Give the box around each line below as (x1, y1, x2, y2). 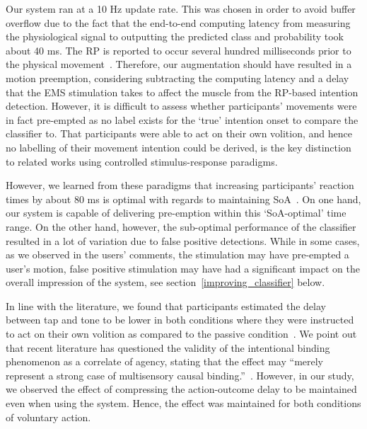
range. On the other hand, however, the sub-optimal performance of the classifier (6, 219, 356, 234)
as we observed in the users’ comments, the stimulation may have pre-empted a (6, 247, 349, 262)
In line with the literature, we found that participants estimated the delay (6, 298, 326, 313)
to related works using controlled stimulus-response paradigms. (6, 154, 278, 168)
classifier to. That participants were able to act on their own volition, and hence (6, 126, 352, 141)
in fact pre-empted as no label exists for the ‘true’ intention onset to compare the (6, 112, 359, 127)
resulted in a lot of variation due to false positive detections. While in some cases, (6, 233, 360, 248)
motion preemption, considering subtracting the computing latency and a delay (6, 70, 349, 85)
